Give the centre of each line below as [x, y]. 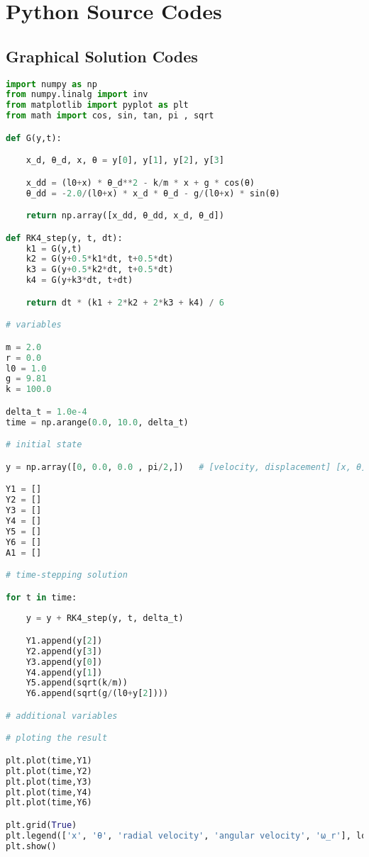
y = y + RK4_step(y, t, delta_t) [105, 618]
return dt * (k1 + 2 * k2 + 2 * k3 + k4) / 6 [125, 302]
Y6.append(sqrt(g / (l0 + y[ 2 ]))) [97, 694]
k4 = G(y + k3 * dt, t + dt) [79, 280]
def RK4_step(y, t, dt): [64, 238]
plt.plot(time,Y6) [49, 803]
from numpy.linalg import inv [77, 95]
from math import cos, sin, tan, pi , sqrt [110, 116]
